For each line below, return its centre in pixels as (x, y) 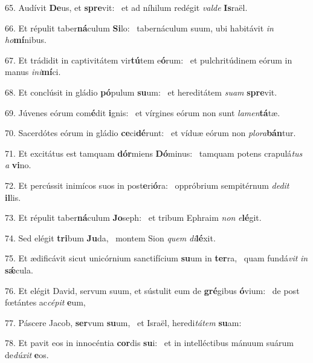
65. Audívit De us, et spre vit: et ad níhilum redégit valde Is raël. (126, 7)
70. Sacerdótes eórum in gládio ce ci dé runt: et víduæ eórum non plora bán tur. (150, 133)
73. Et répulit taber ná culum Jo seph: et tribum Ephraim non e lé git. (133, 217)
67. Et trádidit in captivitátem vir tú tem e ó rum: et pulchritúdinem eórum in (149, 60)
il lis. (13, 197)
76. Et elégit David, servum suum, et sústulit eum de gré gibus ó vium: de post (152, 290)
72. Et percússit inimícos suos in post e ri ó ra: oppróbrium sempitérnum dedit (147, 185)
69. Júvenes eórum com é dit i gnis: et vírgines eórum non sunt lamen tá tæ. (143, 112)
